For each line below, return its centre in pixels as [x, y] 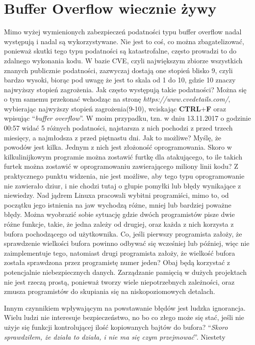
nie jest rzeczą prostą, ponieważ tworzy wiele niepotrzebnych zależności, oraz [119, 281]
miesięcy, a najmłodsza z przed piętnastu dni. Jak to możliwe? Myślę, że [113, 137]
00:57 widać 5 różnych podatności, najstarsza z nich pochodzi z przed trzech [118, 128]
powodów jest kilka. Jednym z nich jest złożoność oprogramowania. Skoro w [118, 147]
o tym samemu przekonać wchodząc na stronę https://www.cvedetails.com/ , [117, 99]
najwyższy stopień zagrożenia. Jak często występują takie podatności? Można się [125, 89]
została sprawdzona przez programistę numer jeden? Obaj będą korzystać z [117, 262]
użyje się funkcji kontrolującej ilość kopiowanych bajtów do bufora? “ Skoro [116, 327]
